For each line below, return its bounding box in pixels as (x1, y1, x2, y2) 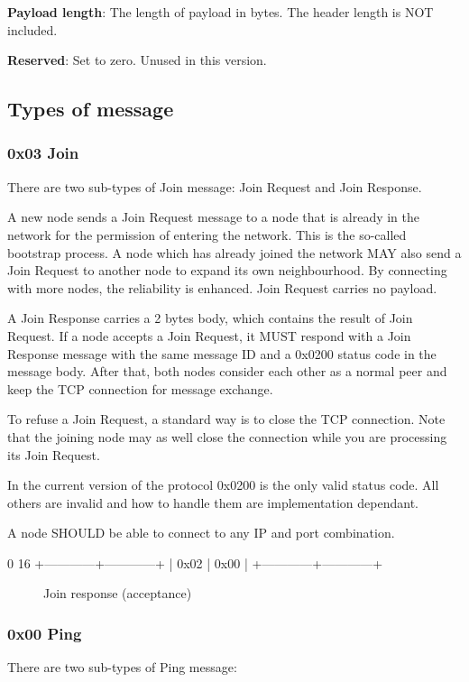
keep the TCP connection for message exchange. (7, 379, 273, 398)
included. (7, 20, 58, 39)
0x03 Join (7, 142, 79, 164)
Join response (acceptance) (43, 584, 192, 603)
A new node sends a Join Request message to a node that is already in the (7, 207, 420, 226)
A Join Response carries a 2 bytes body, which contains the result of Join (7, 309, 413, 327)
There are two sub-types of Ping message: (7, 658, 237, 677)
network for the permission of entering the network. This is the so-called (7, 225, 407, 244)
